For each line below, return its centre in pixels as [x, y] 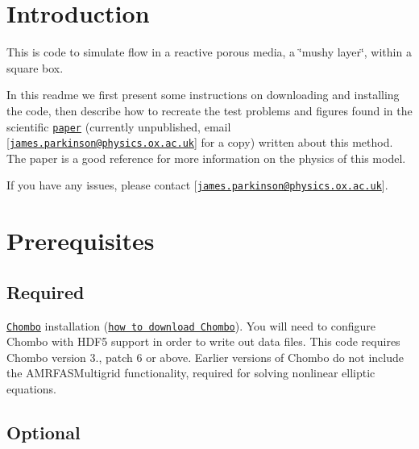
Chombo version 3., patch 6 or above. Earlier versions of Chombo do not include [205, 357]
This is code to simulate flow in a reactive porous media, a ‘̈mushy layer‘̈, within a [209, 52]
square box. [35, 67]
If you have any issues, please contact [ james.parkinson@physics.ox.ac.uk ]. [197, 185]
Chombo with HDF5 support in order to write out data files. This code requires [203, 341]
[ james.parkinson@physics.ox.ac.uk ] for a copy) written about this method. [200, 142]
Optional [44, 432]
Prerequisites [81, 241]
